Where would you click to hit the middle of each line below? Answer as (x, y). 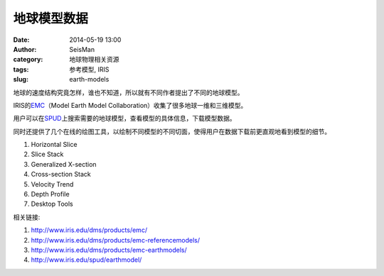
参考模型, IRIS (89, 69)
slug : (21, 79)
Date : (21, 40)
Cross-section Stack (61, 175)
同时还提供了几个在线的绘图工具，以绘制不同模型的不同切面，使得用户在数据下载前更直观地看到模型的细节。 (172, 131)
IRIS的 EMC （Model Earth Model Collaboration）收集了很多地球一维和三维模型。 (130, 105)
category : (28, 60)
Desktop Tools (52, 204)
